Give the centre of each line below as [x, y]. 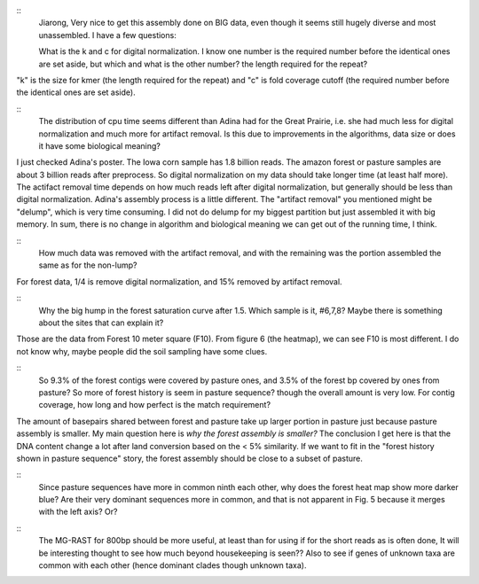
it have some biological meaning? [100, 145]
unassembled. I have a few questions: [107, 35]
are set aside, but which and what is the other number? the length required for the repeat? [203, 64]
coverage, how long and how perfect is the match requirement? [154, 405]
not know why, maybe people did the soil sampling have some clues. [142, 351]
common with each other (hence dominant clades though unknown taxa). [173, 565]
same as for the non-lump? [88, 265]
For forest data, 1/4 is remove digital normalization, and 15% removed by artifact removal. [179, 281]
